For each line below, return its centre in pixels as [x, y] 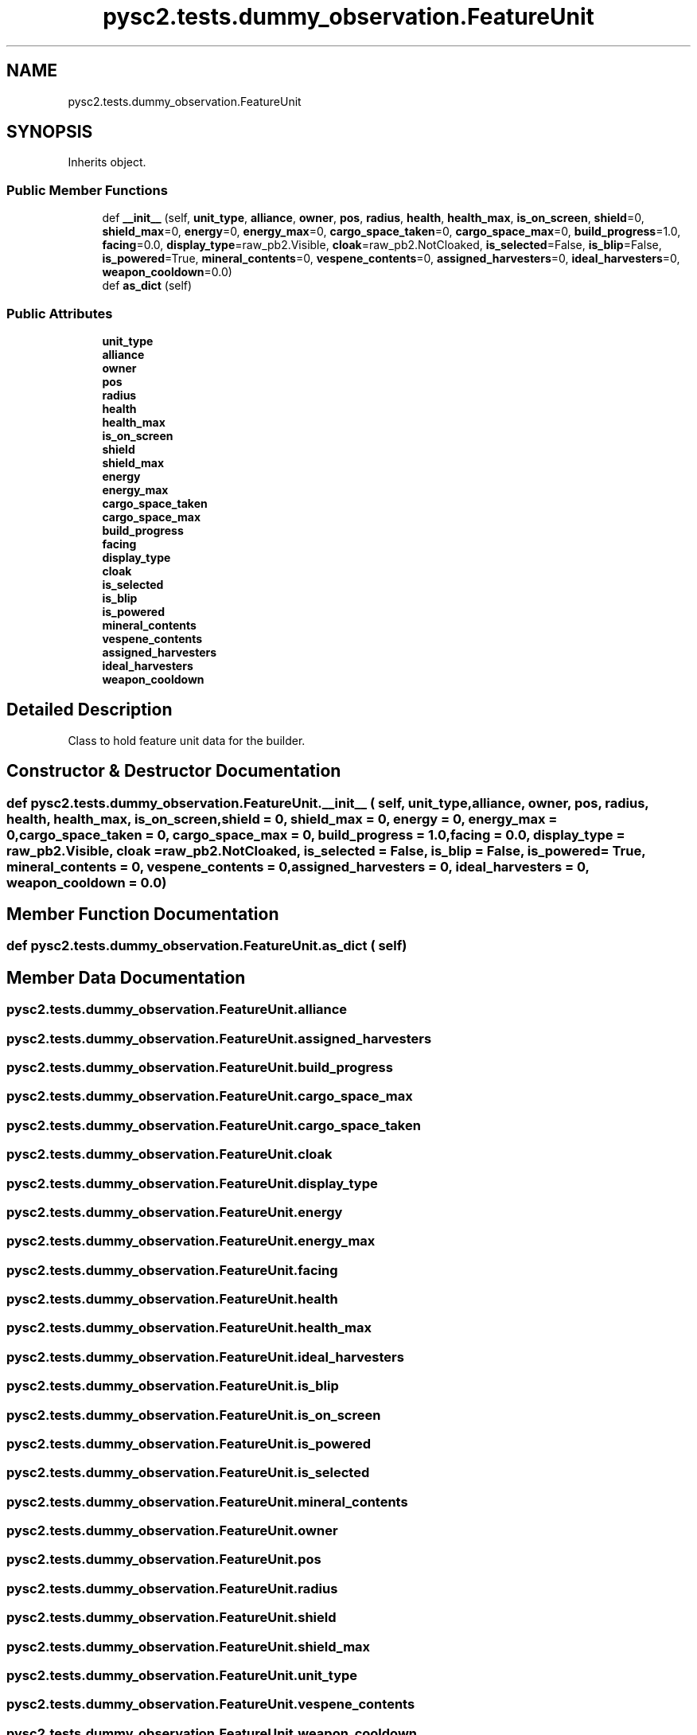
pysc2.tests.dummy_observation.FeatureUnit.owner [172, 1531]
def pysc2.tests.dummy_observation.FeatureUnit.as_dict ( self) [207, 946]
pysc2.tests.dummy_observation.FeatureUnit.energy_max [191, 1241]
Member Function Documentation [143, 914]
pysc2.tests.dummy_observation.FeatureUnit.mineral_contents [207, 1501]
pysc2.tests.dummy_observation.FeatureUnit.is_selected [188, 1473]
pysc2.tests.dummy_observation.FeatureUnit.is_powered [189, 1443]
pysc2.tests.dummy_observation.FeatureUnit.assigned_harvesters [219, 1038]
